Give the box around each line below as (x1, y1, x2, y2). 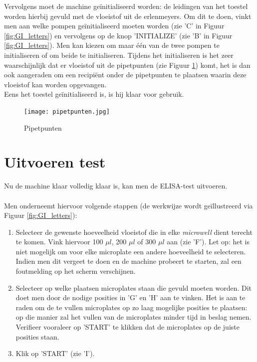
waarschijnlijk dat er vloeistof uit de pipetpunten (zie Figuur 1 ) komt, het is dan (4, 59, 251, 70)
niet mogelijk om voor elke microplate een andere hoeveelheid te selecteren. (15, 246, 246, 256)
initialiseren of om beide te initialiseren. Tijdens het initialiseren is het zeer (4, 49, 234, 60)
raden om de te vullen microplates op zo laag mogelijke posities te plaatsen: (15, 302, 248, 312)
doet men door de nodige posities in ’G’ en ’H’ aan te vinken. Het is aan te (15, 292, 246, 303)
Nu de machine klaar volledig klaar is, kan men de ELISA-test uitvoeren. (4, 181, 228, 191)
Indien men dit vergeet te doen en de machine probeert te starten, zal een (15, 256, 242, 266)
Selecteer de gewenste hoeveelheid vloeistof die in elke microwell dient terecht (15, 226, 253, 237)
